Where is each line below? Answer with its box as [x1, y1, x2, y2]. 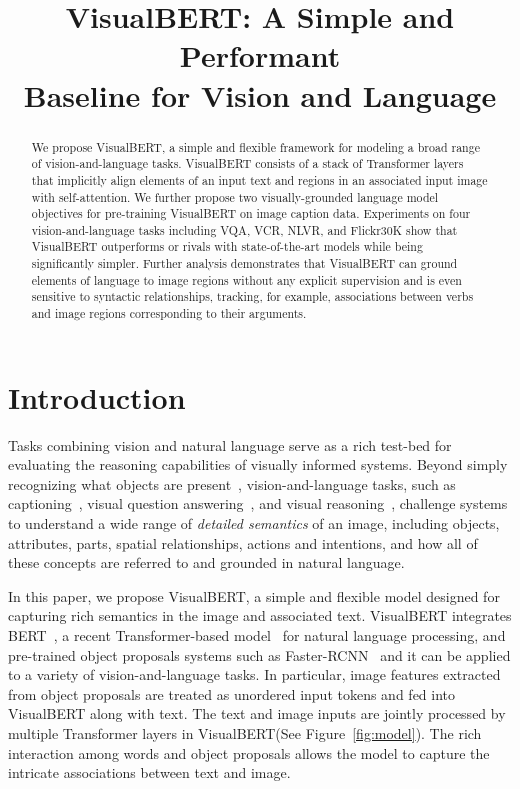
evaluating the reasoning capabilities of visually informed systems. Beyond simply [8, 454, 508, 475]
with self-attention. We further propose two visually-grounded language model [31, 188, 439, 205]
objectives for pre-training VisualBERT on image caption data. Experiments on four [31, 205, 471, 222]
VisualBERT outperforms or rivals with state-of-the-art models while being [31, 238, 423, 255]
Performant [179, 35, 341, 76]
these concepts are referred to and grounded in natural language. [8, 552, 405, 573]
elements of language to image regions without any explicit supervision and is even [31, 271, 462, 288]
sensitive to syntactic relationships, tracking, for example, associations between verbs [31, 288, 474, 305]
